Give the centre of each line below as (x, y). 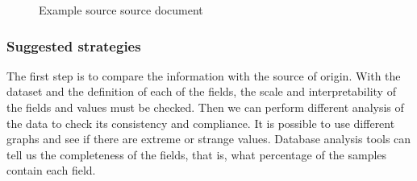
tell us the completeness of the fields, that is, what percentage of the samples (197, 154)
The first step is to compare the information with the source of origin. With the (204, 75)
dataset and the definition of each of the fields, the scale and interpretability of (201, 91)
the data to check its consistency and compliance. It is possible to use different (201, 123)
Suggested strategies (74, 45)
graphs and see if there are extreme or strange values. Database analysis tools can (209, 139)
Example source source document (121, 10)
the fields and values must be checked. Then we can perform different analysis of (205, 107)
